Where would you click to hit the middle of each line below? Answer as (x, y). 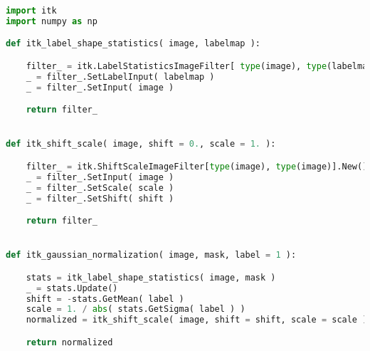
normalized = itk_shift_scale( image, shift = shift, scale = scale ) (197, 320)
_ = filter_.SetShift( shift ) (100, 198)
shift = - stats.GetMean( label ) (105, 299)
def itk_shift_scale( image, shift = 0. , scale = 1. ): (141, 144)
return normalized (69, 342)
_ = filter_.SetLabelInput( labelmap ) (120, 77)
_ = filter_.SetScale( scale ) (100, 188)
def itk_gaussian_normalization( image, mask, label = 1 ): (151, 255)
